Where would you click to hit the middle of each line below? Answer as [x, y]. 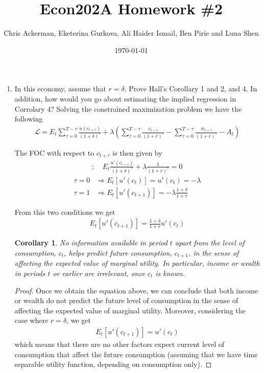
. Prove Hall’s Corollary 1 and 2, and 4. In [191, 89]
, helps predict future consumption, [118, 252]
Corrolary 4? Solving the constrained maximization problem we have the [128, 108]
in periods [30, 273]
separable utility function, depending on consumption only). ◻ [113, 364]
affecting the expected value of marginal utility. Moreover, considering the [130, 310]
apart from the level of [210, 243]
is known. [170, 273]
